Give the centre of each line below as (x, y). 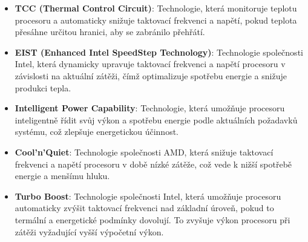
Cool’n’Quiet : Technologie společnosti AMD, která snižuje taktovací (144, 152)
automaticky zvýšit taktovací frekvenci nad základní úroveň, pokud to (144, 208)
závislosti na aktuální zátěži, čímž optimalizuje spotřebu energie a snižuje (151, 75)
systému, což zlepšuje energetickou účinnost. (97, 132)
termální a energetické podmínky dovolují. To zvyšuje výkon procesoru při (152, 219)
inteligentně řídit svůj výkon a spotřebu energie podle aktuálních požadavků (156, 119)
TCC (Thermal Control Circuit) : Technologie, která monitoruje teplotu (156, 8)
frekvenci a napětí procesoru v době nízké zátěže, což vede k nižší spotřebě (153, 164)
